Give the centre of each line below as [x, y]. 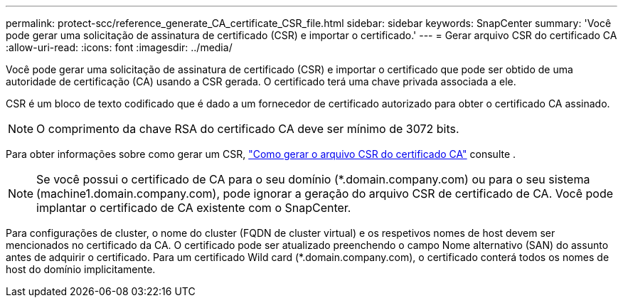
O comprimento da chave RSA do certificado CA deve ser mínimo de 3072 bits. [248, 129]
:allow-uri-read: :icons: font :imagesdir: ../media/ [119, 47]
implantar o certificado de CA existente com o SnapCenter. [194, 208]
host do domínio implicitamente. [81, 269]
